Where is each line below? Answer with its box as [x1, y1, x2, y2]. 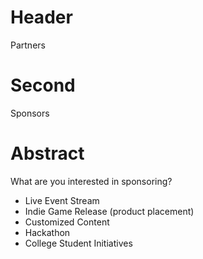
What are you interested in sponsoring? [10, 175, 173, 187]
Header [10, 6, 73, 29]
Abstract [10, 142, 85, 165]
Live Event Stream [24, 194, 100, 206]
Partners [10, 39, 46, 51]
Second [10, 74, 76, 97]
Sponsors [10, 107, 50, 119]
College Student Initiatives [24, 237, 133, 249]
